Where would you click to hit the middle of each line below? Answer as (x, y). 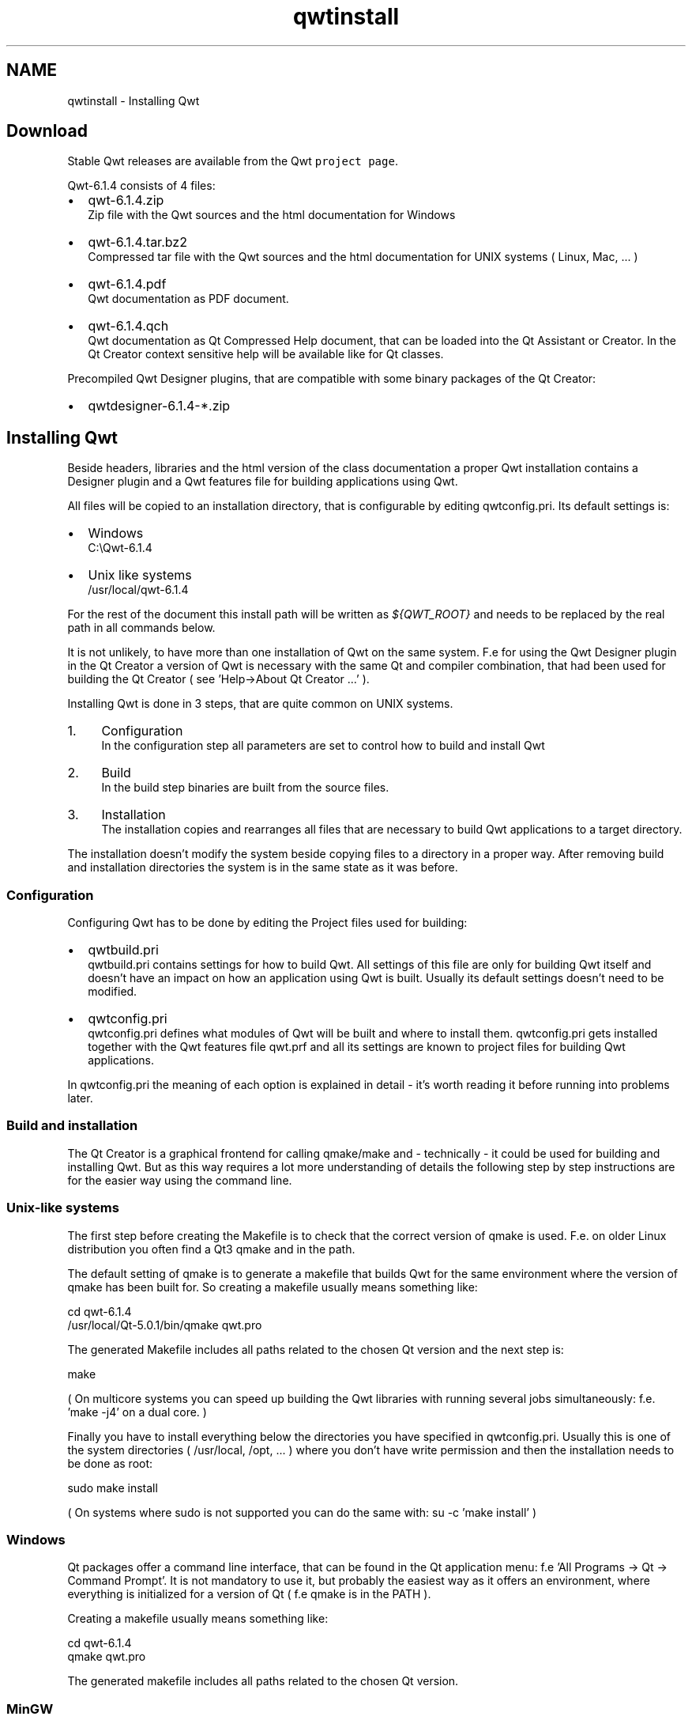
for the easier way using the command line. (180, 1180)
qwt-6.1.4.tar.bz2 (137, 242)
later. (80, 1098)
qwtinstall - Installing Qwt (134, 100)
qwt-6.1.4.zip (126, 200)
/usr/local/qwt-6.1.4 (138, 590)
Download (47, 131)
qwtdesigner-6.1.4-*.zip (159, 406)
